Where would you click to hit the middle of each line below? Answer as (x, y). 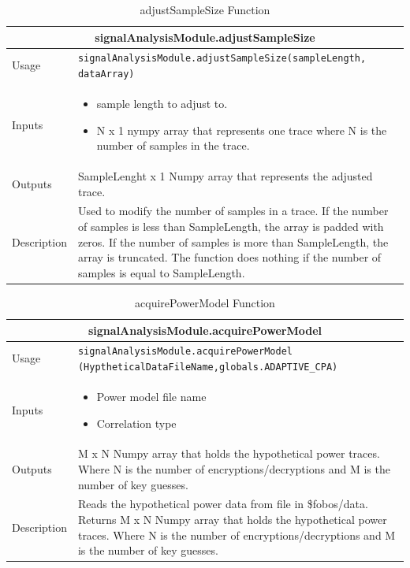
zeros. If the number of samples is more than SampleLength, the (233, 241)
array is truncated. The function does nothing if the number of (229, 257)
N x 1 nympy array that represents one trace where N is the (242, 130)
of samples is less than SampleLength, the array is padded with (231, 226)
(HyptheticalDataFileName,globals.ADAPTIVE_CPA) (208, 368)
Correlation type (136, 423)
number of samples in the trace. (173, 145)
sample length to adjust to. (162, 103)
